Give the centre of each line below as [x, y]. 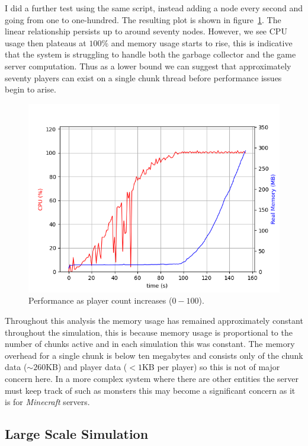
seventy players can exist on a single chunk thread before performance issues [143, 77]
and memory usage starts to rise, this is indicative [202, 42]
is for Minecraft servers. [47, 402]
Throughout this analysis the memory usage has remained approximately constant [154, 320]
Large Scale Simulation [77, 434]
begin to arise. [31, 89]
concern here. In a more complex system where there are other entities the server [152, 378]
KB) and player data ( [86, 367]
